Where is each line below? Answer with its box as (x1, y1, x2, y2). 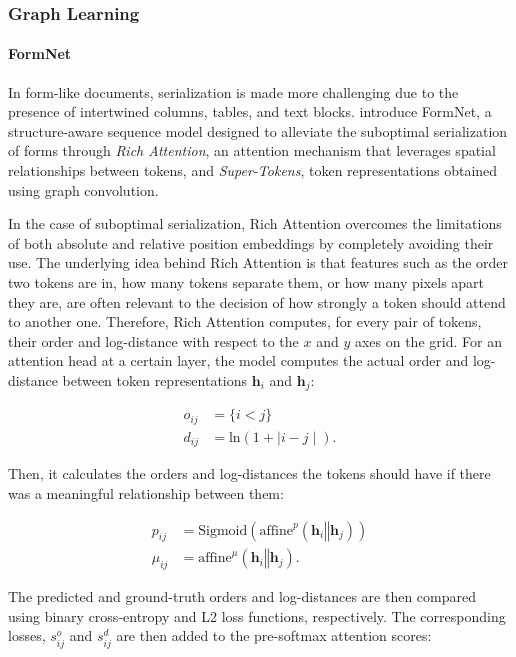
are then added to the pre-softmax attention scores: (116, 625, 432, 646)
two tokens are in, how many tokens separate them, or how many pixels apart (8, 271, 485, 292)
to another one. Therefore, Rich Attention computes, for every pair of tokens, (8, 311, 482, 332)
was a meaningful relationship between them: (8, 482, 284, 503)
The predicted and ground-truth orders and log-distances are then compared (8, 586, 476, 607)
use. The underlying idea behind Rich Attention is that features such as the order (8, 252, 509, 273)
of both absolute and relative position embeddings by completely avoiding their (8, 232, 494, 253)
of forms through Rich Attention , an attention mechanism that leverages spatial (8, 140, 496, 161)
